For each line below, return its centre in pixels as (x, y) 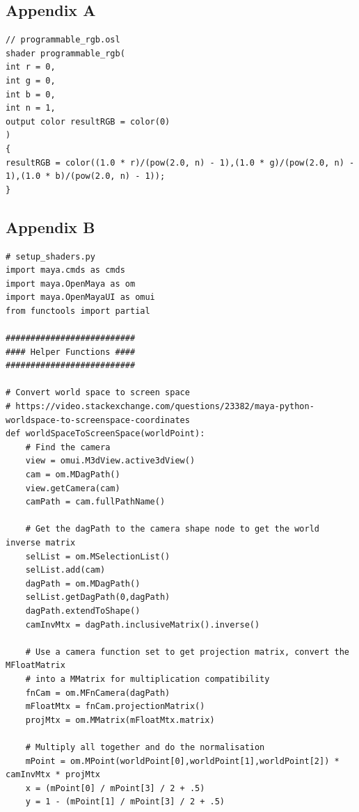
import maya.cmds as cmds (65, 270)
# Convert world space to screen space (98, 393)
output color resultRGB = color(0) (88, 121)
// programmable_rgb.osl (63, 40)
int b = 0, (31, 94)
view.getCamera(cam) (73, 488)
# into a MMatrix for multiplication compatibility (147, 679)
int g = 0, (31, 80)
